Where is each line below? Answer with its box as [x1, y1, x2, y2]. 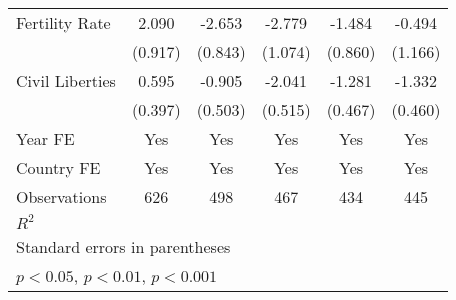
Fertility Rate [16, 11, 111, 34]
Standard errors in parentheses [16, 235, 231, 258]
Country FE [16, 156, 101, 179]
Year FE [16, 127, 75, 150]
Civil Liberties [16, 69, 116, 92]
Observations [16, 185, 107, 208]
